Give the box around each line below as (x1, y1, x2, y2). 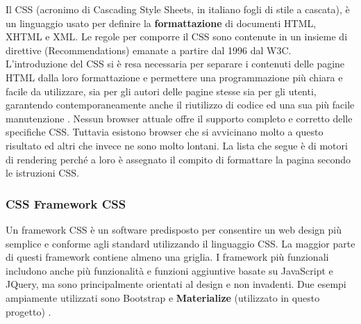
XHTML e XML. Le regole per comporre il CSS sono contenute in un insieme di (6, 29, 348, 44)
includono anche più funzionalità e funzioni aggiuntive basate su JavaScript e (6, 263, 333, 277)
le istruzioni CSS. (6, 165, 79, 180)
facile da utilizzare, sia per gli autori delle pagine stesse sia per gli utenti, (6, 83, 317, 98)
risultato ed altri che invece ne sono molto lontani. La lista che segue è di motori (6, 138, 348, 152)
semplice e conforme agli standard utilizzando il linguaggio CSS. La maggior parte (6, 236, 355, 250)
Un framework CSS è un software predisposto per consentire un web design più (6, 222, 342, 236)
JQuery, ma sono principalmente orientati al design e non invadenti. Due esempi (6, 277, 346, 291)
